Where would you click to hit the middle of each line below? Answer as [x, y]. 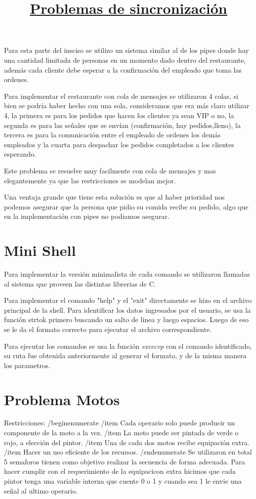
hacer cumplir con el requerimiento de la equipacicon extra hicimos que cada [120, 471]
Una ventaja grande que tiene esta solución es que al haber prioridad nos [114, 197]
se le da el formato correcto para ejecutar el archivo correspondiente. [108, 329]
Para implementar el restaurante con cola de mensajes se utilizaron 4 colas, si [121, 96]
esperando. [20, 154]
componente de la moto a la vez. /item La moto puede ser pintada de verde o [121, 433]
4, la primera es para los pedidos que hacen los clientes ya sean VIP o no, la [119, 115]
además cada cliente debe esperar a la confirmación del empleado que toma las [123, 69]
